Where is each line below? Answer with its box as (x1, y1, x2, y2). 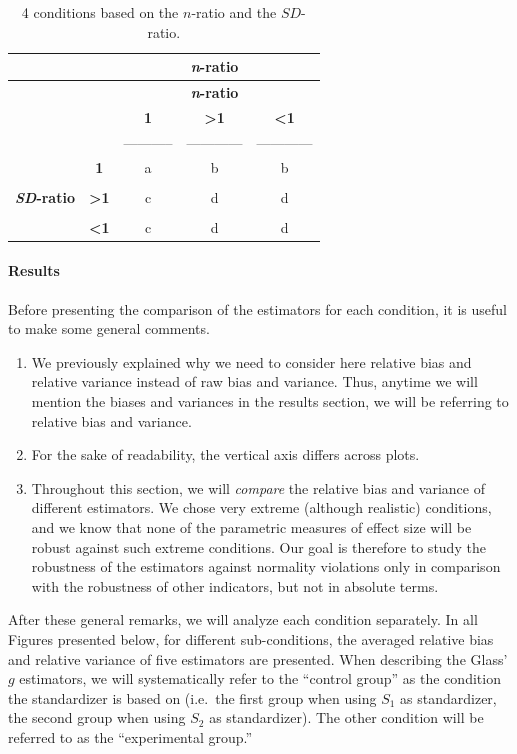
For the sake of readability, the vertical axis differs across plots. (31, 444, 420, 465)
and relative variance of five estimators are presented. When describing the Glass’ (8, 648, 508, 669)
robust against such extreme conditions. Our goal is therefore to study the (31, 536, 486, 557)
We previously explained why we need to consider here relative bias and (31, 351, 472, 372)
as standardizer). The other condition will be (209, 707, 484, 728)
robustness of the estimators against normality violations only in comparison (31, 556, 501, 577)
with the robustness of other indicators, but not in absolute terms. (31, 575, 439, 596)
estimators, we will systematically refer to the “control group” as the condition (19, 668, 501, 689)
